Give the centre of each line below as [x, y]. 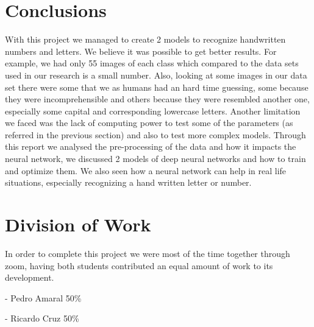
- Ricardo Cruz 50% [42, 318]
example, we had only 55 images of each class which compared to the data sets [152, 63]
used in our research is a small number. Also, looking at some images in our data [156, 75]
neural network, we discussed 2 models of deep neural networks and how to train [155, 159]
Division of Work [78, 224]
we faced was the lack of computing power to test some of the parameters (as [149, 123]
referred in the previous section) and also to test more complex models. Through [155, 134]
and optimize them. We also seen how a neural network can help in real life [146, 170]
